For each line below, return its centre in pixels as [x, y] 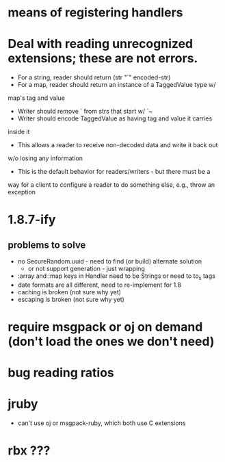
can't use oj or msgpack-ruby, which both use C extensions [102, 423]
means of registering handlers [95, 13]
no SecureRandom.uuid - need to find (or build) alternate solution [110, 261]
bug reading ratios [61, 373]
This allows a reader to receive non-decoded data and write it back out [118, 145]
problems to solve [47, 245]
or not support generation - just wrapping [87, 269]
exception [22, 192]
